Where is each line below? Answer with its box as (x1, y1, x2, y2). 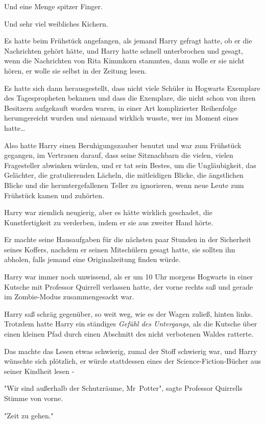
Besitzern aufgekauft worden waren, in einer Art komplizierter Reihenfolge (4, 102, 237, 113)
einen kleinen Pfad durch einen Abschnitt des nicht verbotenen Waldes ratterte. (4, 328, 254, 339)
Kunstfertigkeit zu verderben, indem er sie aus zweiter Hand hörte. (4, 217, 213, 227)
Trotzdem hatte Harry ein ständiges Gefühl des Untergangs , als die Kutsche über (4, 318, 257, 329)
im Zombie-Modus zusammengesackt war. (4, 291, 134, 302)
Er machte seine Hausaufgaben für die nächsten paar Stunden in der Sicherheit (4, 234, 251, 245)
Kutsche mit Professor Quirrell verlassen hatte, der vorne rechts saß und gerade (4, 281, 253, 292)
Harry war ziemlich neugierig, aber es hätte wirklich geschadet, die (4, 207, 212, 218)
